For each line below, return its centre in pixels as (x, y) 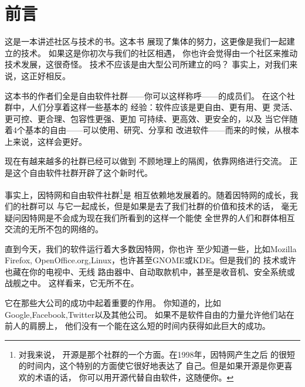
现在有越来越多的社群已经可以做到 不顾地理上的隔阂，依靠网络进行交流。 (146, 161)
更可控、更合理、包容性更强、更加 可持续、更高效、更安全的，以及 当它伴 (147, 118)
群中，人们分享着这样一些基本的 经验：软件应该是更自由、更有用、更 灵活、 (151, 107)
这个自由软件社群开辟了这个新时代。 (82, 173)
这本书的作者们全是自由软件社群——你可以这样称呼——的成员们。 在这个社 (150, 95)
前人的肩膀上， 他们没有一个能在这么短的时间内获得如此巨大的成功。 (138, 326)
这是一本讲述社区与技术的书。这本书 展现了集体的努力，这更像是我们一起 (146, 41)
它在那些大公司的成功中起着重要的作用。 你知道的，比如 (113, 303)
